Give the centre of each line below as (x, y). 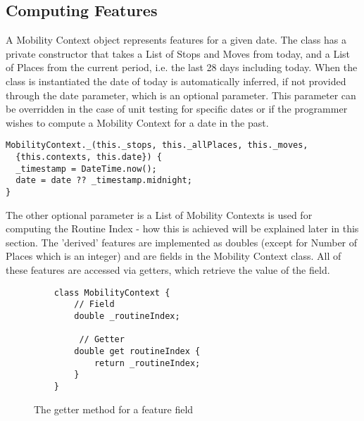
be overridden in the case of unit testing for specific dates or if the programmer (177, 109)
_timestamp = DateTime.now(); (86, 169)
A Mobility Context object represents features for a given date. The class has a (176, 40)
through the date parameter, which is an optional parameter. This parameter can (181, 95)
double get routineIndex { (137, 351)
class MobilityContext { (112, 293)
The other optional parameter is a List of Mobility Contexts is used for (159, 214)
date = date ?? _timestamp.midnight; (104, 181)
